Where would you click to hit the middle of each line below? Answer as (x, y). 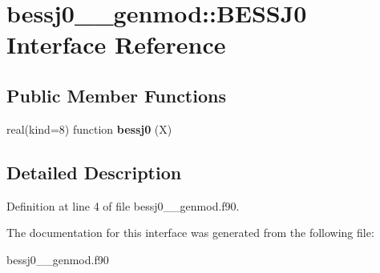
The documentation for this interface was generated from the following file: (190, 233)
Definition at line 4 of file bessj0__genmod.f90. (123, 205)
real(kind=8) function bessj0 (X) (89, 128)
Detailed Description (94, 172)
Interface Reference (116, 44)
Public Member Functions (116, 95)
